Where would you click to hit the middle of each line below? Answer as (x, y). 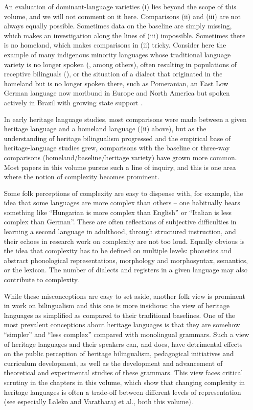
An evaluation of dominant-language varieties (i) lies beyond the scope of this (120, 6)
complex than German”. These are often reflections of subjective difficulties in (120, 222)
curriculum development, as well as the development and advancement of (113, 363)
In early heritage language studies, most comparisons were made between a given (125, 119)
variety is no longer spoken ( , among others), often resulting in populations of (120, 64)
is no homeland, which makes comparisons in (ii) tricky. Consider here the (115, 45)
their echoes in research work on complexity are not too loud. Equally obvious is (124, 241)
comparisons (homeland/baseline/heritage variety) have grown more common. (121, 157)
